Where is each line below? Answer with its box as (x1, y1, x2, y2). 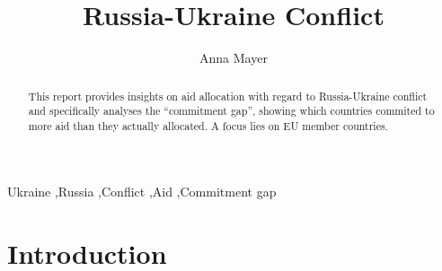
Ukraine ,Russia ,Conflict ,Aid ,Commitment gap (7, 182, 277, 201)
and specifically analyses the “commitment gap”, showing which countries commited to (28, 103, 435, 118)
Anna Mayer (199, 48, 268, 67)
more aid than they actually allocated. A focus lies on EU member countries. (28, 118, 388, 133)
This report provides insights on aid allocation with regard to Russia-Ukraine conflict (28, 88, 428, 103)
